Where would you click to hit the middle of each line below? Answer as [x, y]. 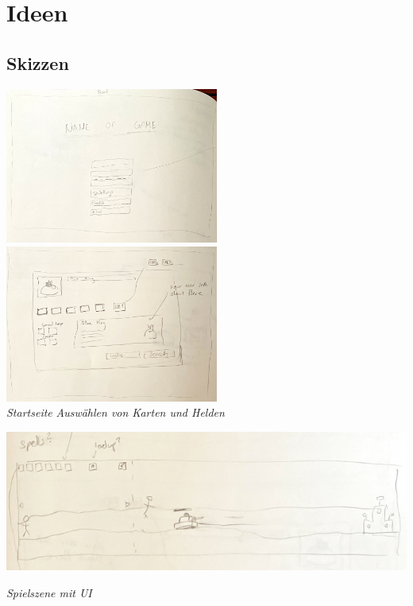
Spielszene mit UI [49, 593]
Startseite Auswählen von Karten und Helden [116, 412]
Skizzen [38, 62]
